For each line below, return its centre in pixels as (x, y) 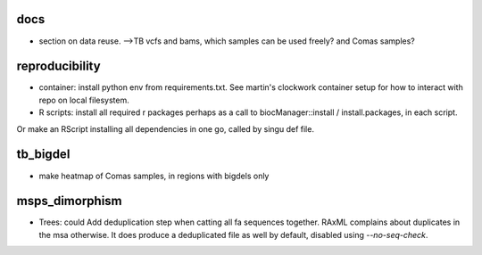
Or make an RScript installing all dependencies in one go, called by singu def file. (165, 128)
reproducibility (59, 66)
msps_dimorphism (69, 201)
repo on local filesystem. (84, 100)
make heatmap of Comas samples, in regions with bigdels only (154, 176)
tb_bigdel (43, 155)
